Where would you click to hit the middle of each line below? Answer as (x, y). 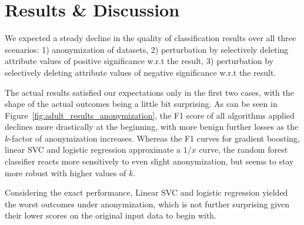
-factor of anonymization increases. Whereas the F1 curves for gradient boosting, (154, 138)
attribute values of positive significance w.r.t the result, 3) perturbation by (139, 61)
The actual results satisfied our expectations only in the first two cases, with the (149, 92)
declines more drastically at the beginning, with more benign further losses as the (152, 127)
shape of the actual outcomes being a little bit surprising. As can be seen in (141, 104)
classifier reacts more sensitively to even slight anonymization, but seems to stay (149, 161)
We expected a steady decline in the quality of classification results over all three (151, 38)
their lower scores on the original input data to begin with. (111, 215)
